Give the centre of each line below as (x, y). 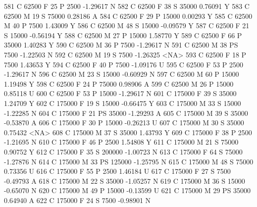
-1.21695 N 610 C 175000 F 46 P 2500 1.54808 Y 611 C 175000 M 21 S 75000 (121, 142)
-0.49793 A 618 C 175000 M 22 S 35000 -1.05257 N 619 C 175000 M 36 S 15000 (125, 181)
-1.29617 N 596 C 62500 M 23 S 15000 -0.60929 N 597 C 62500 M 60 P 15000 (122, 74)
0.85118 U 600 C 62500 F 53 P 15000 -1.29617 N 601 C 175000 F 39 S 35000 (120, 93)
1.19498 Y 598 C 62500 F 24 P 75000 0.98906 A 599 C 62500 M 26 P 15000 (119, 83)
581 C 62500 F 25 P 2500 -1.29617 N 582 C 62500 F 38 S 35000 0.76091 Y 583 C (127, 6)
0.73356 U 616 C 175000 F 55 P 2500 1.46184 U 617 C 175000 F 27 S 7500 (117, 171)
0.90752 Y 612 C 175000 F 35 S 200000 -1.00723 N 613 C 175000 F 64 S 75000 (123, 151)
